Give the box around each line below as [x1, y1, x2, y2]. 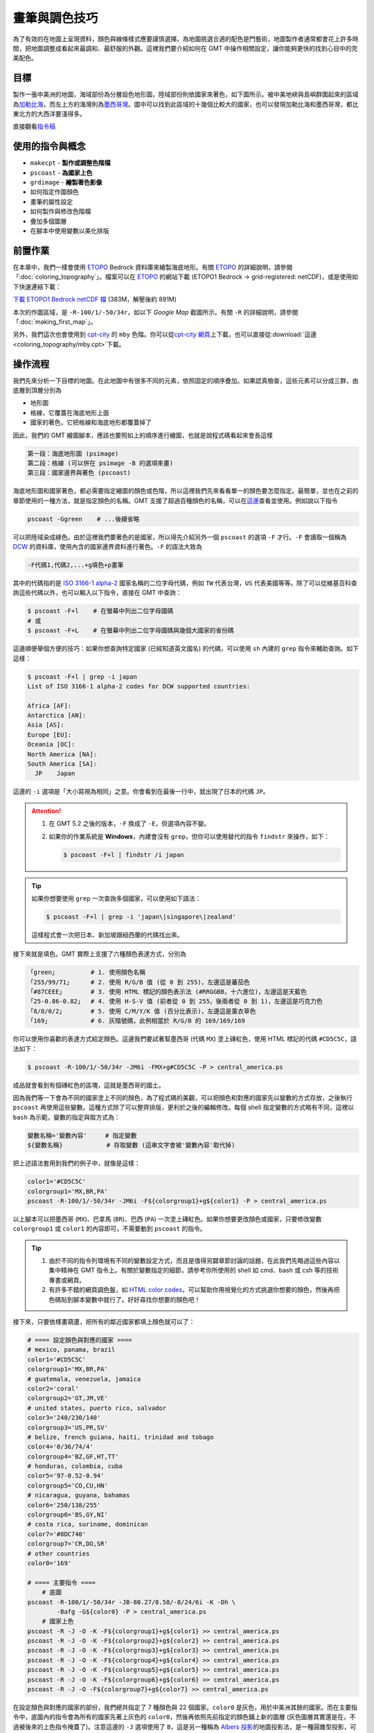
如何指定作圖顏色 [30, 188, 79, 196]
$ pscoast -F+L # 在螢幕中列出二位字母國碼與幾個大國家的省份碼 [27, 627, 235, 634]
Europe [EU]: [27, 731, 72, 738]
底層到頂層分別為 [12, 385, 62, 394]
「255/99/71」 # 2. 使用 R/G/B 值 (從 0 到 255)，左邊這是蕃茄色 [27, 978, 251, 986]
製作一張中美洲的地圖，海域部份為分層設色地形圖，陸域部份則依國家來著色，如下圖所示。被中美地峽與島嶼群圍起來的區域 [12, 90, 359, 98]
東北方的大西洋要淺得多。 [12, 110, 86, 118]
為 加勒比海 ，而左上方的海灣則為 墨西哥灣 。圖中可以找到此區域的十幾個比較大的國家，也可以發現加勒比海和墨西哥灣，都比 [12, 100, 359, 108]
